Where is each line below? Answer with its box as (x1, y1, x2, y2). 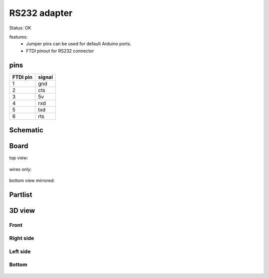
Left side (9, 248, 31, 255)
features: (9, 34, 28, 40)
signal (38, 74, 53, 81)
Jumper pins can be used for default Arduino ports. (26, 41, 132, 47)
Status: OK (9, 25, 31, 31)
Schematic (9, 126, 43, 134)
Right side (9, 235, 34, 242)
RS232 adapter (9, 7, 73, 18)
